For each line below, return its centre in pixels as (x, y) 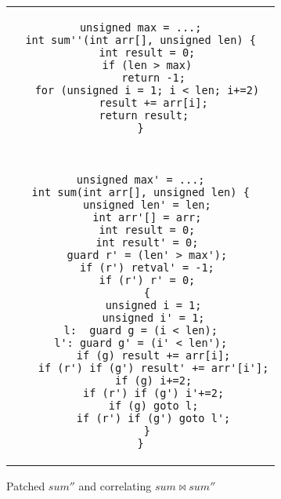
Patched (26, 486)
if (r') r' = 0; (147, 280)
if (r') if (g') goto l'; (153, 418)
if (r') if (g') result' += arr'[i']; (153, 368)
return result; (144, 115)
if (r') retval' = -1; (147, 268)
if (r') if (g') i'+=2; (154, 393)
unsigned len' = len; (147, 205)
